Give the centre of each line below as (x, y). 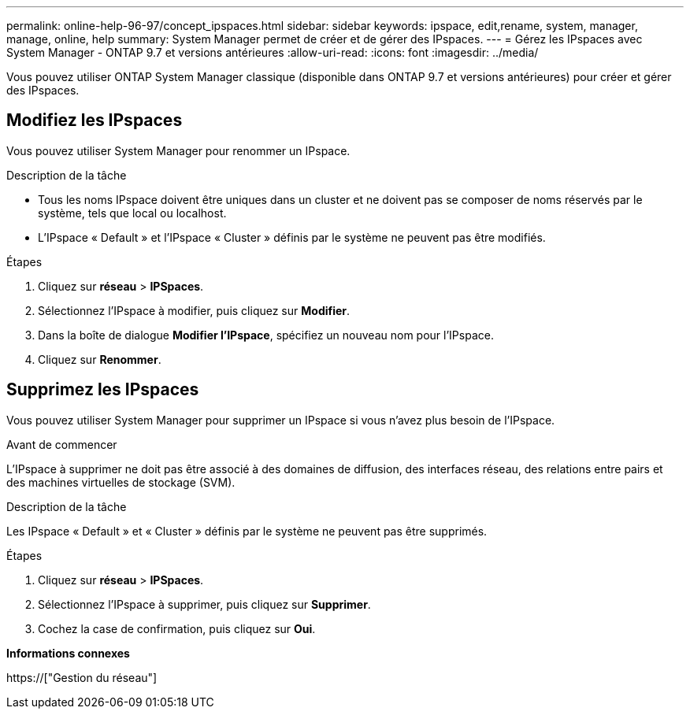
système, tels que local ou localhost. (132, 213)
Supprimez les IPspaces (103, 390)
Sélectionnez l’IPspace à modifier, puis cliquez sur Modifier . (194, 310)
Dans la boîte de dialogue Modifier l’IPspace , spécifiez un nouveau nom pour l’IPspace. (266, 335)
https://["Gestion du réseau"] (82, 677)
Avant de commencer (62, 444)
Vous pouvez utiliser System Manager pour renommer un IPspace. (178, 150)
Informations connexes (68, 653)
